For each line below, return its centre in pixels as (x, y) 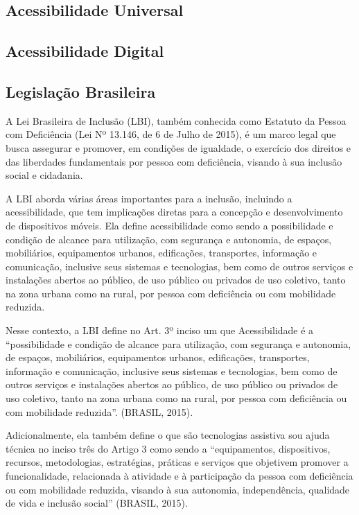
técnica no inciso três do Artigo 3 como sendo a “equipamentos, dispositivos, (168, 448)
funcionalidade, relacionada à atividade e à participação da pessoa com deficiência (179, 476)
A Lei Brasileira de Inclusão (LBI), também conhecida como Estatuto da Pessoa (176, 120)
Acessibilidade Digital (85, 51)
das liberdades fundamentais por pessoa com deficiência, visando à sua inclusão (174, 161)
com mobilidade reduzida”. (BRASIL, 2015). (99, 411)
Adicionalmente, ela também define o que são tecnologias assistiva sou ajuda (168, 435)
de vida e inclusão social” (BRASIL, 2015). (97, 503)
